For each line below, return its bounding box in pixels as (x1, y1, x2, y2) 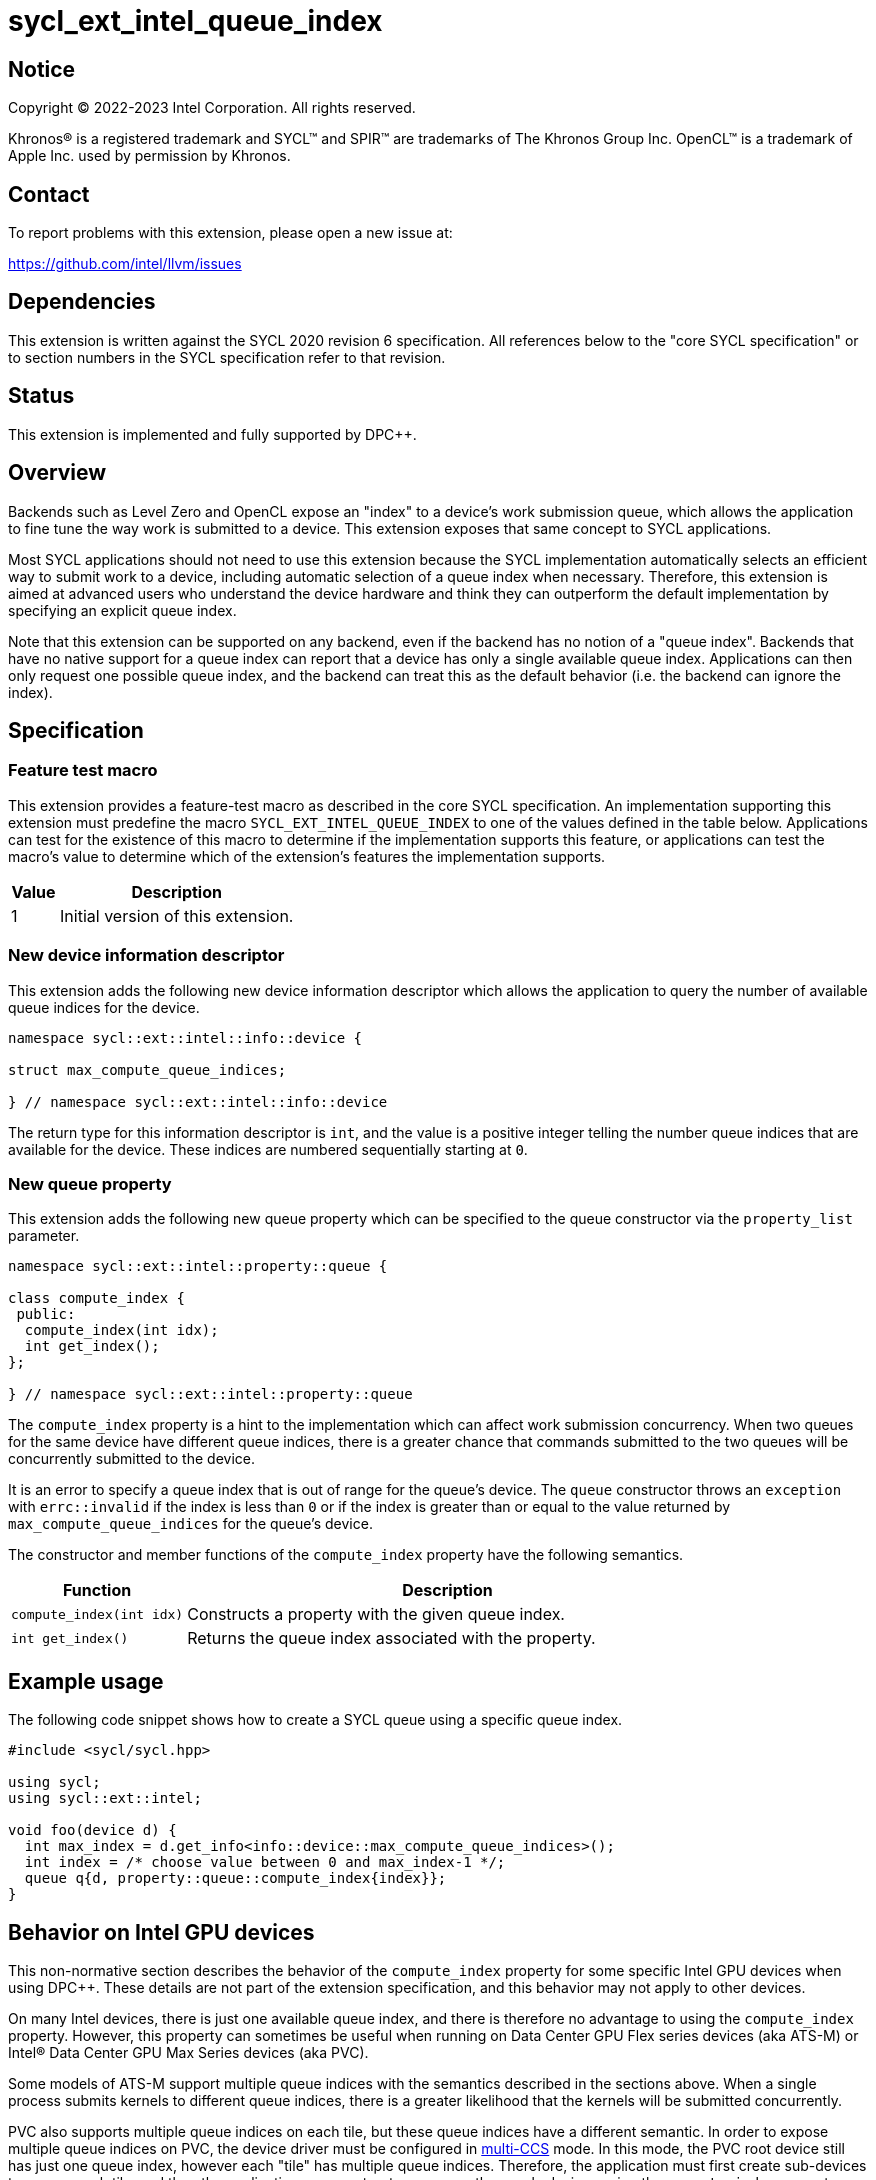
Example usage (8, 1668, 164, 1694)
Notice (8, 56, 76, 82)
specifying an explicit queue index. (8, 601, 237, 619)
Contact (8, 181, 90, 207)
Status (8, 383, 75, 409)
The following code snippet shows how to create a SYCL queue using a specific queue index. (8, 1711, 623, 1729)
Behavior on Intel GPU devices (8, 1919, 315, 1945)
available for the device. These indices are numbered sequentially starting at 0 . (8, 1140, 528, 1158)
